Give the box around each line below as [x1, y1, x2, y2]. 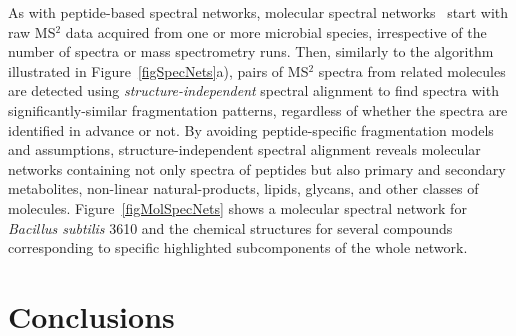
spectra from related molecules [318, 60, 506, 81]
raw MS [8, 21, 56, 42]
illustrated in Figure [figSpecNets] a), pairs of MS [8, 60, 309, 81]
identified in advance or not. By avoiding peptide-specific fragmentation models [8, 119, 494, 140]
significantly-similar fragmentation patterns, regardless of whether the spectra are [8, 99, 508, 120]
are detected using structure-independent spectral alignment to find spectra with [8, 80, 499, 101]
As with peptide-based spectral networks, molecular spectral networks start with [8, 2, 509, 22]
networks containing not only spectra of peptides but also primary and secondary [8, 158, 506, 179]
